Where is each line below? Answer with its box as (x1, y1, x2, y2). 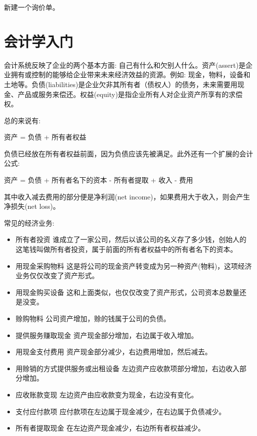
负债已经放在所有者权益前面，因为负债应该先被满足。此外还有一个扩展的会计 (4, 148, 253, 158)
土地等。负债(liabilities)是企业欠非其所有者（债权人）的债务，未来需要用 (4, 79, 238, 89)
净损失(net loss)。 (4, 201, 60, 211)
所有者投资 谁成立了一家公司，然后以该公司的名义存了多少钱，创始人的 (15, 234, 247, 244)
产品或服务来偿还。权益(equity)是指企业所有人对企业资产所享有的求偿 (17, 89, 243, 99)
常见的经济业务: (4, 217, 54, 228)
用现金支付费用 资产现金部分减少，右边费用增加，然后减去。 (15, 346, 212, 357)
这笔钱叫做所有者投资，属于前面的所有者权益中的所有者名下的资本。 (15, 244, 237, 254)
